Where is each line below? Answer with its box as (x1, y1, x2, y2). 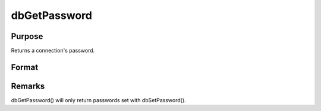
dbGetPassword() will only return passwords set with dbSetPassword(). (11, 96, 187, 103)
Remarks (11, 81, 45, 91)
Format (11, 62, 39, 72)
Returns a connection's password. (11, 47, 95, 54)
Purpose (11, 31, 43, 41)
